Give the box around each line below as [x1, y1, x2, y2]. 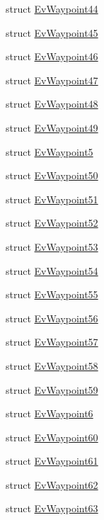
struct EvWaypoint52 [6, 215, 98, 230]
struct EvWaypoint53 [6, 239, 98, 254]
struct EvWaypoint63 [6, 501, 98, 516]
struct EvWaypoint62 [6, 477, 98, 492]
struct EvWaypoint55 [6, 287, 98, 302]
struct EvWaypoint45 [6, 25, 98, 40]
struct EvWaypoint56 [6, 310, 98, 325]
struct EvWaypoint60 [6, 429, 98, 444]
